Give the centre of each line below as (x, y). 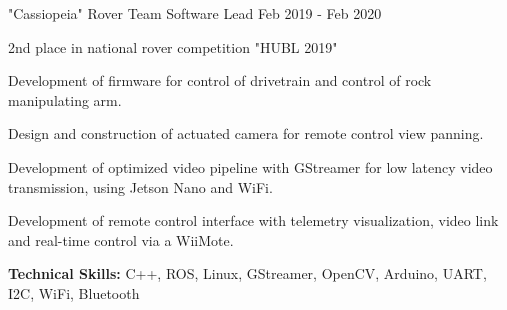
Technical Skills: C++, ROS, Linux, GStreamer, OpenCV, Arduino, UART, (247, 273)
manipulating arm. (65, 99)
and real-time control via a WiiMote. (121, 239)
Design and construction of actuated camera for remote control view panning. (246, 133)
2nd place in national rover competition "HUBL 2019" (173, 46)
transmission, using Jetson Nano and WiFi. (140, 186)
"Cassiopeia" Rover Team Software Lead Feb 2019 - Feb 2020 (195, 13)
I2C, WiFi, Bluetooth (74, 292)
